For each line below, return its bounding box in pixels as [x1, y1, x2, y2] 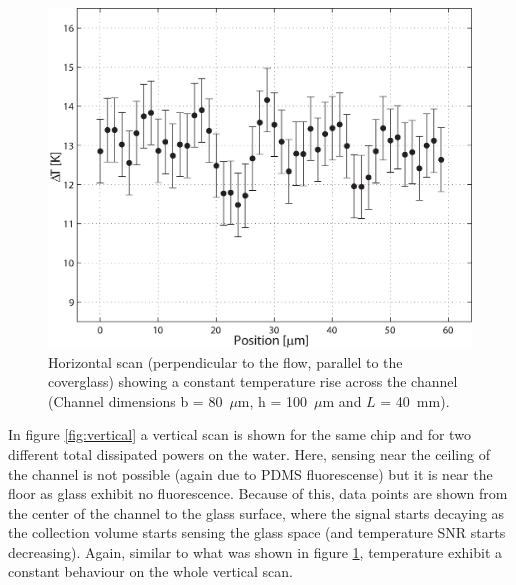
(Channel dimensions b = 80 [48, 390, 223, 411]
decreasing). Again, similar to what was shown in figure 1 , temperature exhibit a [8, 541, 503, 562]
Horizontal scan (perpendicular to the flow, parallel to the [48, 351, 403, 372]
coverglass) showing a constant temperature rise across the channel [48, 371, 458, 392]
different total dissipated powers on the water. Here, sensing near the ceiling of [8, 443, 490, 464]
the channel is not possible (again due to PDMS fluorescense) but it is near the [8, 463, 493, 484]
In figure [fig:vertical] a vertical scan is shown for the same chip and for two [8, 424, 471, 445]
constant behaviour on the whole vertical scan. [8, 561, 293, 582]
